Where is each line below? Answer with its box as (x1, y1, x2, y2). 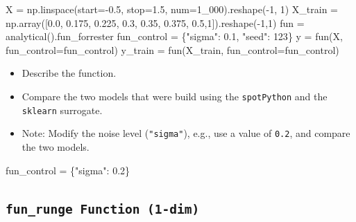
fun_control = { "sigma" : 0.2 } (6, 163, 130, 177)
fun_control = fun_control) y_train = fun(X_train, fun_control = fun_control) (6, 42, 339, 57)
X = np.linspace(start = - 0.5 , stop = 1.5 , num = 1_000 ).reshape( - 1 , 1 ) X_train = (6, 2, 338, 16)
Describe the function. (22, 66, 117, 80)
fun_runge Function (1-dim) (6, 201, 200, 216)
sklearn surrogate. (22, 102, 103, 117)
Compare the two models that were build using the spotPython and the (22, 89, 328, 103)
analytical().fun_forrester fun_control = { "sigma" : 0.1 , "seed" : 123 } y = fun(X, (6, 29, 343, 44)
